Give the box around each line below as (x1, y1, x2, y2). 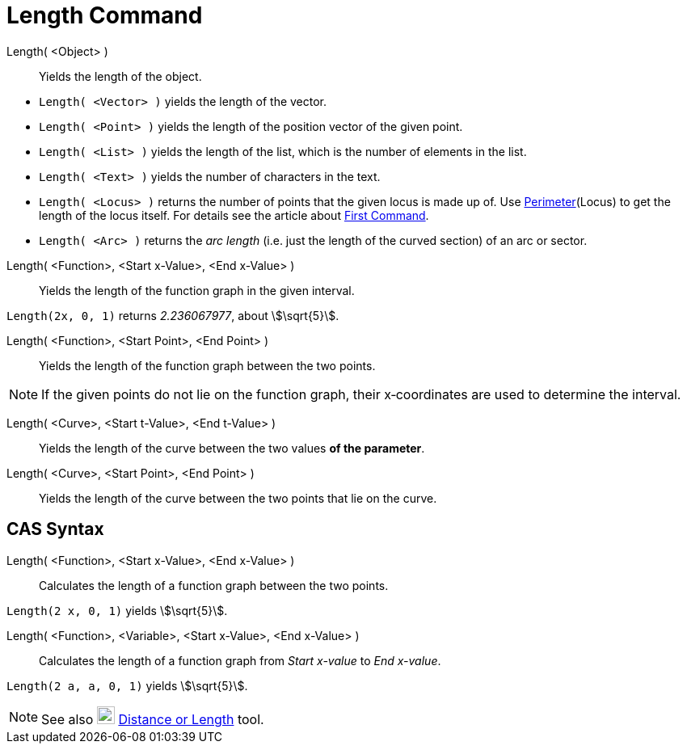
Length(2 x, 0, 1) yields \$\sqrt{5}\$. (6, 603, 228, 617)
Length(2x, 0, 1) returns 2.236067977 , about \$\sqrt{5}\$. (6, 308, 339, 322)
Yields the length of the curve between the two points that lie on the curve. (39, 491, 437, 505)
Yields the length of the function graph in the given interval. (39, 283, 355, 297)
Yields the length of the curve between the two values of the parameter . (39, 440, 425, 455)
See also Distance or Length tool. (41, 710, 264, 727)
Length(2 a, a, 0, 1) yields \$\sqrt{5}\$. (6, 678, 248, 693)
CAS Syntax (6, 519, 104, 540)
